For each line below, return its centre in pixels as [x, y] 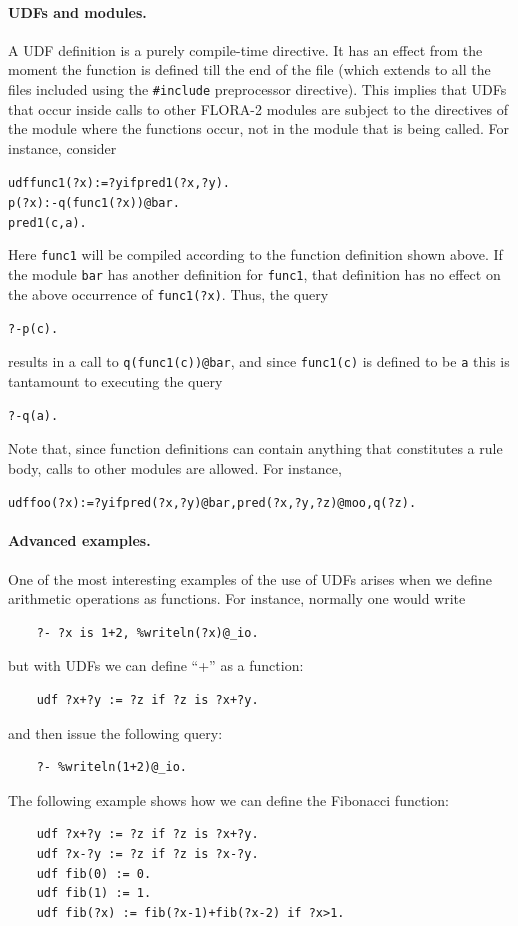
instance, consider [62, 147]
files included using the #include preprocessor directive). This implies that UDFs [257, 88]
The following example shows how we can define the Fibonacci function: [228, 799]
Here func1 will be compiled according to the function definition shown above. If [255, 254]
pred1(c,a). [47, 222]
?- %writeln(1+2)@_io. [111, 767]
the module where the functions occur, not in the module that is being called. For [258, 128]
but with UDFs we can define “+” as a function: [156, 665]
